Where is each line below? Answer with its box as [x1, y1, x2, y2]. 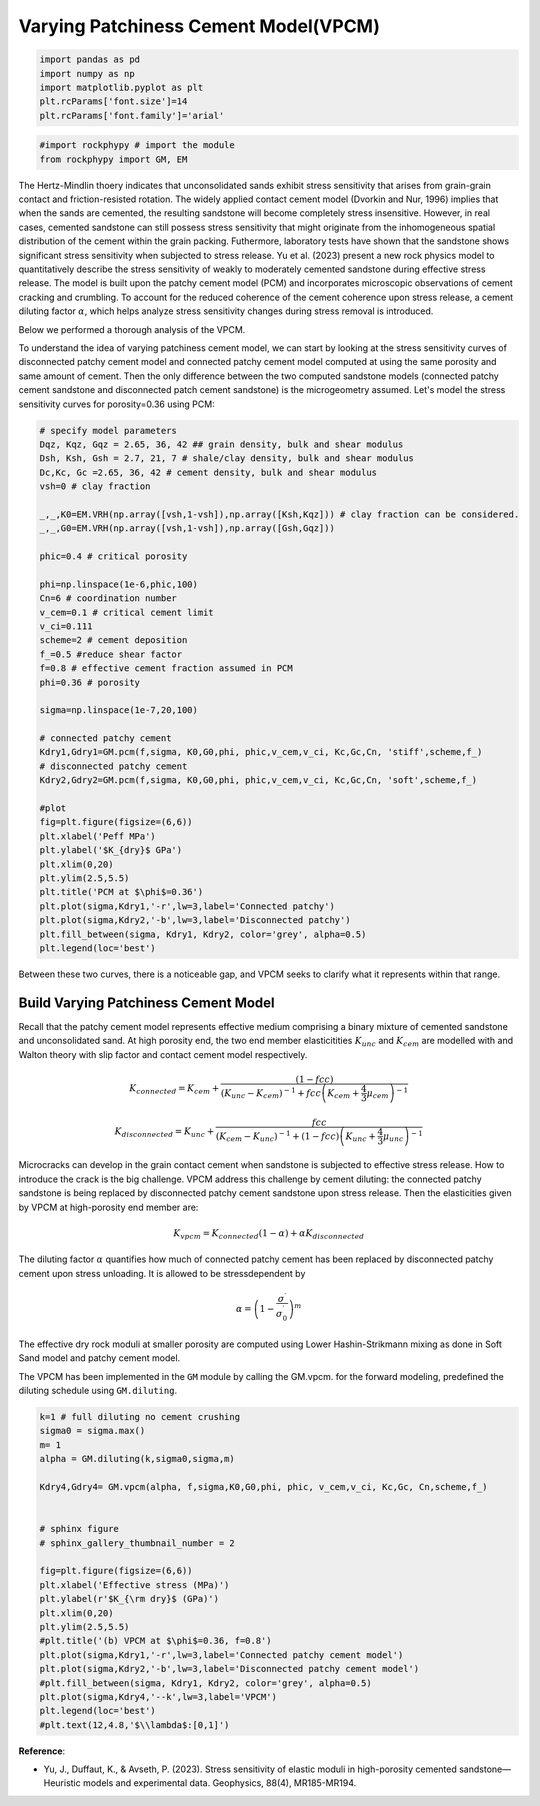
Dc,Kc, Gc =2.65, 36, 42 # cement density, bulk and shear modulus [39, 466, 378, 478]
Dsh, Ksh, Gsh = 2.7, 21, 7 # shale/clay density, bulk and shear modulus [39, 453, 415, 464]
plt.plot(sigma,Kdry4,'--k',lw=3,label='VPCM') [39, 1691, 277, 1702]
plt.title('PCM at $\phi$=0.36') [39, 886, 204, 898]
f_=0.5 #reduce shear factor [39, 648, 183, 660]
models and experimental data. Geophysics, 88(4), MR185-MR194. [82, 1777, 357, 1789]
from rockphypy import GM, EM [39, 153, 188, 165]
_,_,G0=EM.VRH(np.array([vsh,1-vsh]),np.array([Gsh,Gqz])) [39, 523, 335, 534]
